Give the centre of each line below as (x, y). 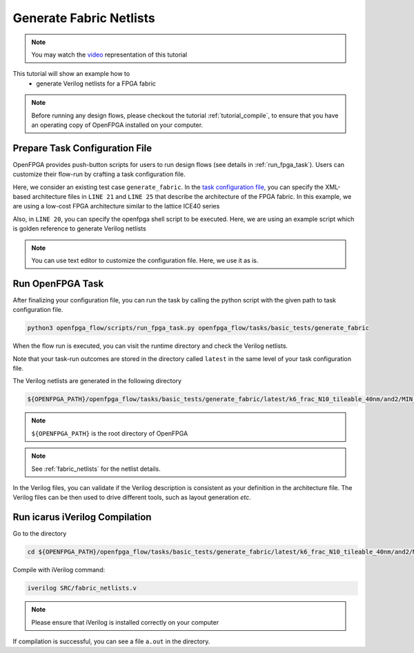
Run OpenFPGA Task (58, 283)
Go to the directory (40, 534)
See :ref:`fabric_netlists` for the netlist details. (96, 469)
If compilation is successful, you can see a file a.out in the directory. (111, 641)
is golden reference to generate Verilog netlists (79, 228)
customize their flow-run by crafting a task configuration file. (99, 174)
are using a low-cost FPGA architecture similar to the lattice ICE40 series (116, 206)
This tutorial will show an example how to (71, 74)
